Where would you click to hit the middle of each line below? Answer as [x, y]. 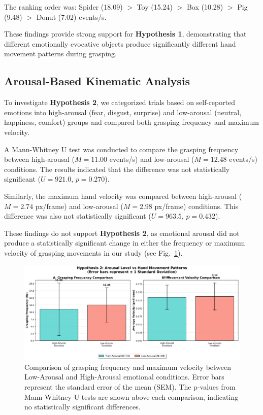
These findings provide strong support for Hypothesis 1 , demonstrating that [125, 34]
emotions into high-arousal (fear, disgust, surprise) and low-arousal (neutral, [123, 112]
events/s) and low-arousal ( [152, 159]
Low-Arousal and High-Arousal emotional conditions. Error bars [124, 377]
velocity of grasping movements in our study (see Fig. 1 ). [93, 252]
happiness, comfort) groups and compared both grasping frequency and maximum [131, 122]
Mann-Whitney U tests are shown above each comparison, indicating [131, 396]
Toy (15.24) [155, 7]
